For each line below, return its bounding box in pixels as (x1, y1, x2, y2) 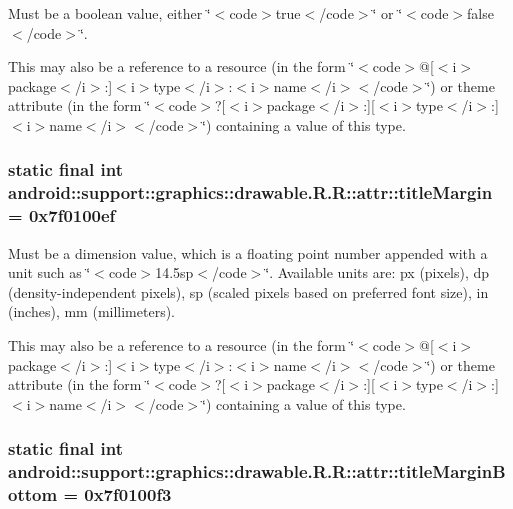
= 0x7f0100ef (8, 203, 116, 228)
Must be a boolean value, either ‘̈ (8, 3, 211, 23)
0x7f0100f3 (84, 482, 172, 507)
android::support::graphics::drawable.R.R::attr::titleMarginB (8, 459, 506, 484)
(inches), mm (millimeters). (8, 301, 176, 322)
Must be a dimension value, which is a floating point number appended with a (8, 242, 488, 263)
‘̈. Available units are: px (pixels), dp (265, 262, 490, 283)
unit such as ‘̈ (8, 262, 91, 283)
